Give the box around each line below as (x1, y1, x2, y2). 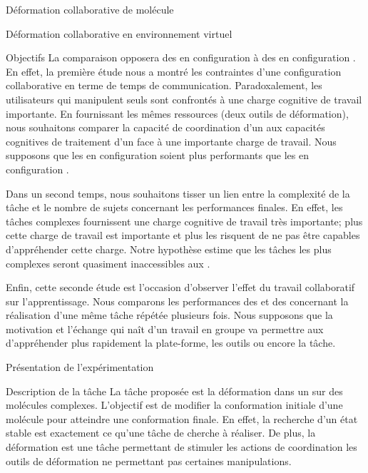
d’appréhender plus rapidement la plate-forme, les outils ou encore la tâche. (6, 335, 336, 350)
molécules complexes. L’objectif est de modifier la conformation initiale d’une (6, 397, 343, 412)
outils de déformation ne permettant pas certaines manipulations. (6, 453, 292, 468)
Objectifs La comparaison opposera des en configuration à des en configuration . (6, 50, 356, 65)
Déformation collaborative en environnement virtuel (6, 26, 232, 41)
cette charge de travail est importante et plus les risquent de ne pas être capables (6, 228, 360, 243)
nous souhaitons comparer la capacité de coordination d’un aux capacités (6, 120, 325, 135)
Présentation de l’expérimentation (6, 360, 154, 375)
